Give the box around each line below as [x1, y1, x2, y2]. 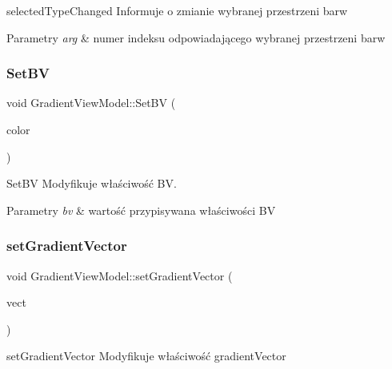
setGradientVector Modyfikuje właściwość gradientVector [6, 347, 286, 364]
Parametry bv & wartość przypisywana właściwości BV [6, 201, 276, 218]
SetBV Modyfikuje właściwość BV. [6, 175, 177, 192]
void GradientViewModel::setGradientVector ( [6, 267, 233, 284]
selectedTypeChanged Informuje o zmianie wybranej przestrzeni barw [6, 2, 348, 18]
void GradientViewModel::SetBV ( [6, 94, 176, 111]
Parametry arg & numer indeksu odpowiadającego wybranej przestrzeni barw [6, 29, 386, 46]
